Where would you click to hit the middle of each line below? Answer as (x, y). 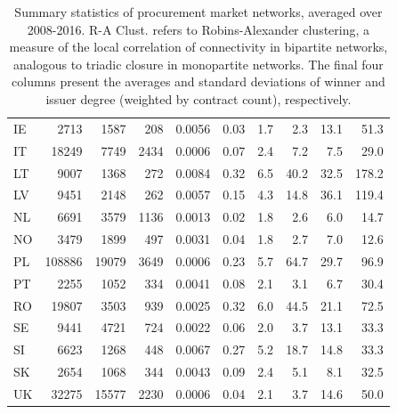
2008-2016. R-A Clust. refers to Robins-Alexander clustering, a (198, 29)
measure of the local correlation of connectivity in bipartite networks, (198, 47)
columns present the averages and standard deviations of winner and (198, 81)
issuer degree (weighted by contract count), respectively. (198, 98)
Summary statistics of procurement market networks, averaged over (198, 12)
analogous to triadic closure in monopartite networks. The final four (198, 64)
